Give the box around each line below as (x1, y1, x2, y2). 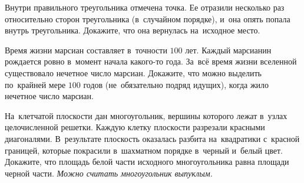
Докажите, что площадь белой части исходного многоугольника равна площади (5, 155, 289, 168)
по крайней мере (5, 78, 66, 90)
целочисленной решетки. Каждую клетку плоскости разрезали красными (5, 121, 265, 133)
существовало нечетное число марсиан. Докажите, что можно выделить (5, 66, 262, 79)
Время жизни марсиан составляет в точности (5, 43, 167, 56)
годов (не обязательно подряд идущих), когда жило (83, 78, 269, 90)
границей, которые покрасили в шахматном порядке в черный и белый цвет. (5, 144, 283, 156)
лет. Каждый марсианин (185, 43, 272, 56)
